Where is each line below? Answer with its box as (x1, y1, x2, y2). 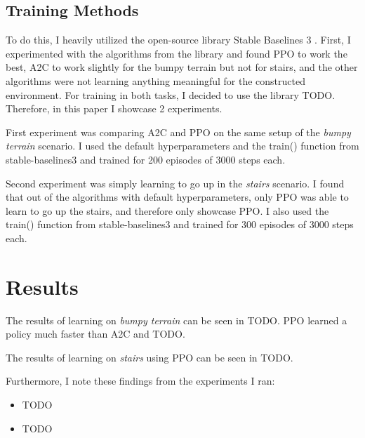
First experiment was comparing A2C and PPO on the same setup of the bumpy (6, 124, 351, 139)
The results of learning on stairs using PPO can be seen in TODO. (6, 350, 293, 364)
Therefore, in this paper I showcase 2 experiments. (6, 101, 223, 116)
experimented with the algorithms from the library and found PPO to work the (6, 46, 347, 60)
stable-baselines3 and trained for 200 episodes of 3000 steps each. (6, 152, 286, 166)
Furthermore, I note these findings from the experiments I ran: (6, 373, 275, 388)
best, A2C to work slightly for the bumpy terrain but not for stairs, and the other (6, 60, 358, 74)
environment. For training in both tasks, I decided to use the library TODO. (6, 87, 336, 102)
